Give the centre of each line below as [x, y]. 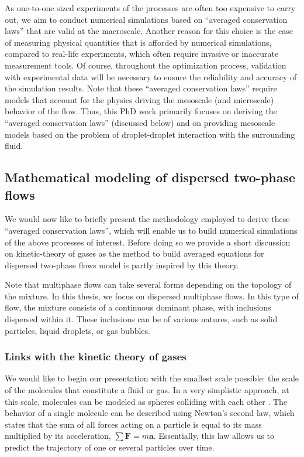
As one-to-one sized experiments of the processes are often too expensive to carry [150, 8]
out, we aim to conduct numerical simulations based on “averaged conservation [146, 19]
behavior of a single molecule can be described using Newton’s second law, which [150, 413]
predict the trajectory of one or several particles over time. [110, 447]
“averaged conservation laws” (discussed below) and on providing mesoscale [140, 122]
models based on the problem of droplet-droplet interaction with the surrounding [150, 134]
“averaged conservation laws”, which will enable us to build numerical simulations [151, 230]
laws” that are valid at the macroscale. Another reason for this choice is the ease [149, 31]
